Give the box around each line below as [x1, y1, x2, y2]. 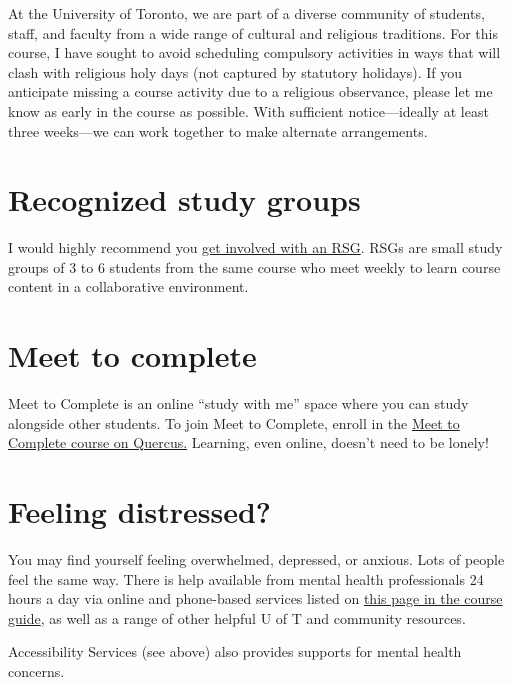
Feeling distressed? [8, 491, 272, 532]
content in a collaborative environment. [8, 276, 249, 297]
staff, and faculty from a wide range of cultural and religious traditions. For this [8, 22, 499, 43]
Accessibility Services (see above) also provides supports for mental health [8, 641, 462, 662]
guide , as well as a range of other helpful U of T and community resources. [8, 607, 466, 628]
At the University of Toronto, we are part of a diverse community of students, [8, 3, 485, 23]
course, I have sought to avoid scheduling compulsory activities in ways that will [8, 42, 501, 63]
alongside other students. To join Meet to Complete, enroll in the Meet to [8, 412, 460, 433]
